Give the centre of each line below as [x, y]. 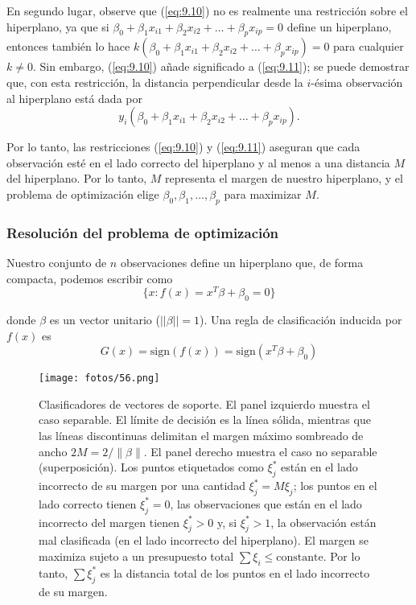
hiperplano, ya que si [58, 26]
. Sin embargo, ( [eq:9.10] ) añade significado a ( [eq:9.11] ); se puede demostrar [221, 66]
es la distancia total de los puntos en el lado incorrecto [235, 572]
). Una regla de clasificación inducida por [301, 320]
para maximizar [263, 193]
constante [300, 558]
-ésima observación [357, 82]
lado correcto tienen [88, 503]
